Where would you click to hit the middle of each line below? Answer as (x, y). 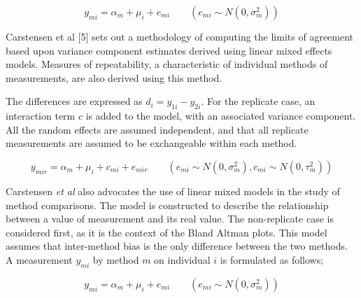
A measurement (39, 259)
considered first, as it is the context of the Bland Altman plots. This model (167, 232)
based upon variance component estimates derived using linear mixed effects (169, 50)
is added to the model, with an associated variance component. (221, 116)
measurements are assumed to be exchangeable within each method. (151, 143)
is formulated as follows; (272, 259)
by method (116, 259)
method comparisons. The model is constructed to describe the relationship (167, 205)
